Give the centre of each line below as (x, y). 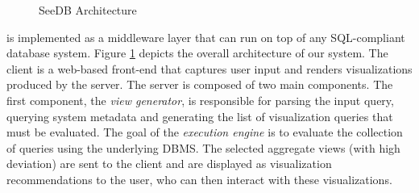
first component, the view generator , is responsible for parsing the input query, (200, 100)
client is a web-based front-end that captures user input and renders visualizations (209, 68)
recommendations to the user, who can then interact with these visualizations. (199, 179)
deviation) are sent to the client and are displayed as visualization (169, 164)
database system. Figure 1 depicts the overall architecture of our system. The (197, 53)
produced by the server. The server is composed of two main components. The (200, 84)
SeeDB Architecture (88, 10)
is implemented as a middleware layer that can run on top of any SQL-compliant (206, 37)
